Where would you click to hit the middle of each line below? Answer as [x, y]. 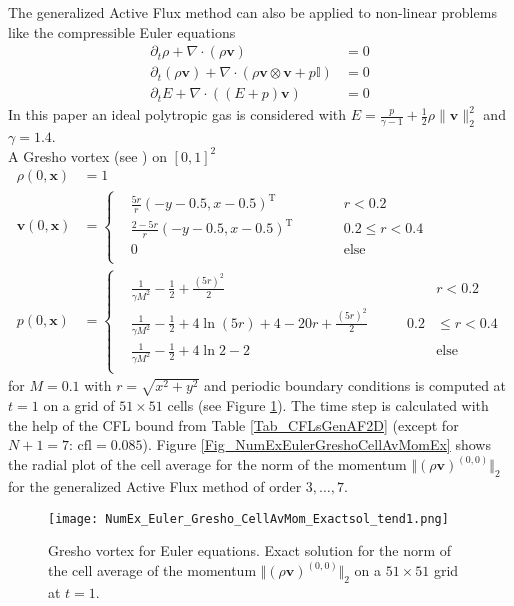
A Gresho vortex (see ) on [87, 155]
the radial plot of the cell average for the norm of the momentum [207, 464]
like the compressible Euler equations [122, 31]
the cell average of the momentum [152, 570]
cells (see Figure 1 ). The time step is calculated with [328, 404]
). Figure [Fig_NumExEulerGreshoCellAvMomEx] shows [316, 444]
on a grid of [79, 404]
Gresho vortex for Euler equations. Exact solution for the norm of [250, 550]
